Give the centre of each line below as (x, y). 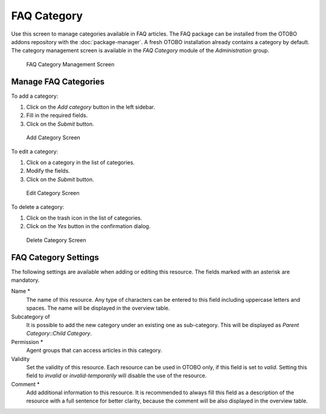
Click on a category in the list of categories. (81, 162)
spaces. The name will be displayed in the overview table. (98, 308)
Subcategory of (31, 316)
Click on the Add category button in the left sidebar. (91, 107)
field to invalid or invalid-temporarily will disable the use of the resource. (117, 376)
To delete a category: (38, 207)
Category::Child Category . (59, 333)
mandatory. (25, 280)
